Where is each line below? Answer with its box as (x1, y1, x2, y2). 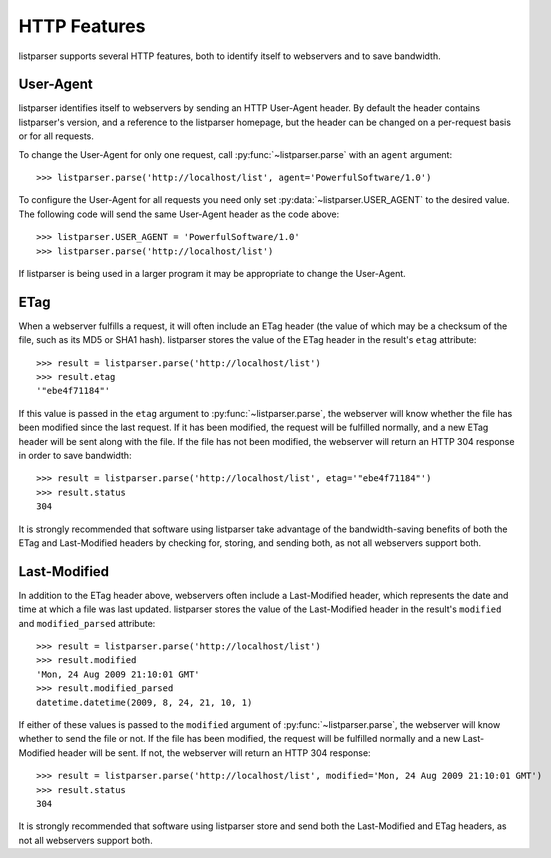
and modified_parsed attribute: (18, 617, 156, 629)
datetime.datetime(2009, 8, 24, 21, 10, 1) (36, 696, 253, 708)
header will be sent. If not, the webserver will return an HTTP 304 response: (57, 746, 371, 759)
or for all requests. (18, 130, 95, 142)
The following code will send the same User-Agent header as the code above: (18, 208, 340, 220)
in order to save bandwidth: (18, 450, 132, 461)
